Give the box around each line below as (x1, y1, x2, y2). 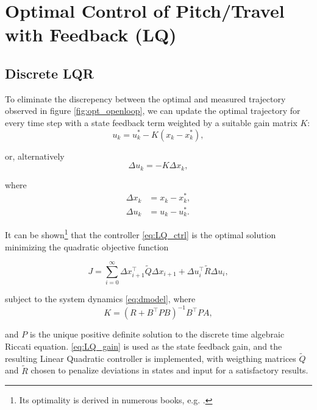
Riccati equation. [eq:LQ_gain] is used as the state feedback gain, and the (5, 339, 282, 352)
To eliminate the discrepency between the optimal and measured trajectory (5, 92, 286, 105)
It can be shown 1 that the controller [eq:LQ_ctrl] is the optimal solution (5, 227, 276, 241)
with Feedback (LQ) (5, 22, 177, 47)
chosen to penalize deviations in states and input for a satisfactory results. (30, 364, 308, 376)
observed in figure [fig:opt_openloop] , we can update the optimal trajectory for (5, 104, 301, 117)
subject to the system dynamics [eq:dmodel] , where (5, 292, 196, 305)
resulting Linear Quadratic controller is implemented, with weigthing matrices (5, 352, 296, 364)
